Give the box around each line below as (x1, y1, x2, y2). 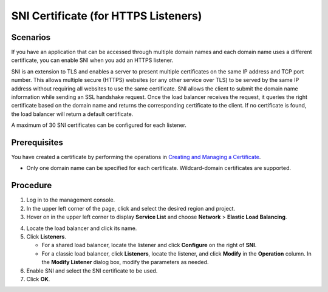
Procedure (11, 180, 52, 191)
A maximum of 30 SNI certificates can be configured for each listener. (11, 121, 186, 129)
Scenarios (11, 32, 51, 42)
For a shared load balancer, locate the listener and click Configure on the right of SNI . (41, 242, 257, 249)
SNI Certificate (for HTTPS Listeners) (11, 9, 202, 22)
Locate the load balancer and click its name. (26, 225, 137, 232)
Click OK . (26, 275, 50, 282)
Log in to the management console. (26, 196, 115, 203)
